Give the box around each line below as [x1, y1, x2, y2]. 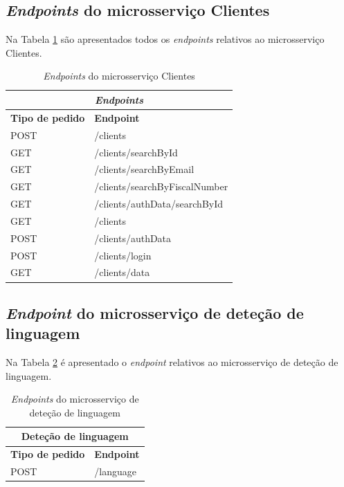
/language [94, 464, 137, 479]
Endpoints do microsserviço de [10, 392, 139, 406]
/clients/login [94, 248, 152, 262]
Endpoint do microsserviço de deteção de [6, 302, 304, 323]
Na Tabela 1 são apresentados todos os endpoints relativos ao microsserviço [6, 32, 325, 46]
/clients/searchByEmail [94, 162, 194, 176]
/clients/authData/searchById [94, 196, 224, 211]
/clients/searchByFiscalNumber [94, 179, 228, 194]
